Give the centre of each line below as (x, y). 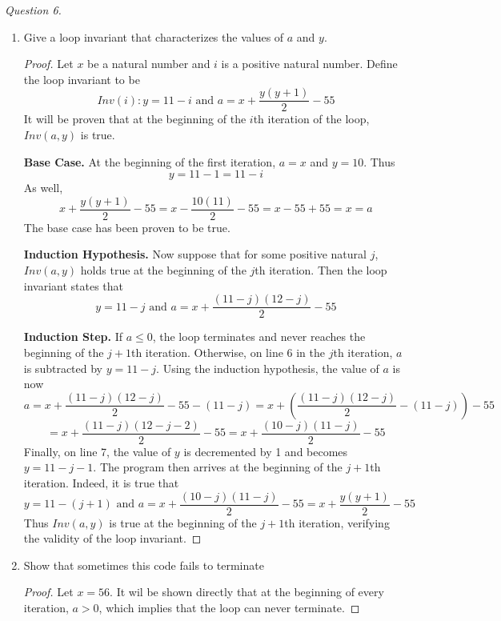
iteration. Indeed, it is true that (101, 482)
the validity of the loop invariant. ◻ (112, 538)
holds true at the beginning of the (163, 270)
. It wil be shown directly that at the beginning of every (247, 592)
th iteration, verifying (337, 522)
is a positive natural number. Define (309, 64)
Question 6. (33, 10)
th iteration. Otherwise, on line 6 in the (228, 352)
